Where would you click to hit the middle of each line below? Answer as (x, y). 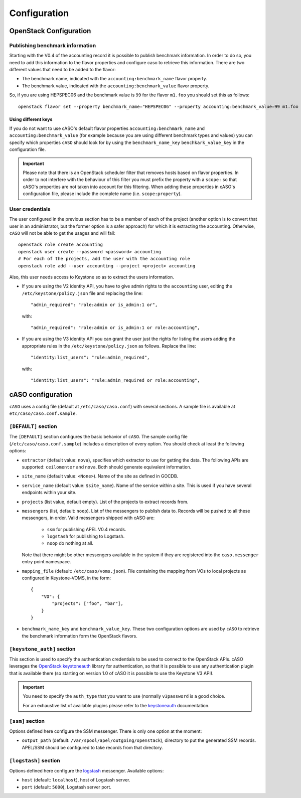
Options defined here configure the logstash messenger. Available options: (87, 770)
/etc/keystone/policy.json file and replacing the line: (82, 293)
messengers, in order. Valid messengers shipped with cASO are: (88, 518)
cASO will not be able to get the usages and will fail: (62, 233)
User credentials (30, 209)
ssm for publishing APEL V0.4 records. (87, 529)
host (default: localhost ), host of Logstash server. (76, 780)
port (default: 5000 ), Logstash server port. (66, 787)
